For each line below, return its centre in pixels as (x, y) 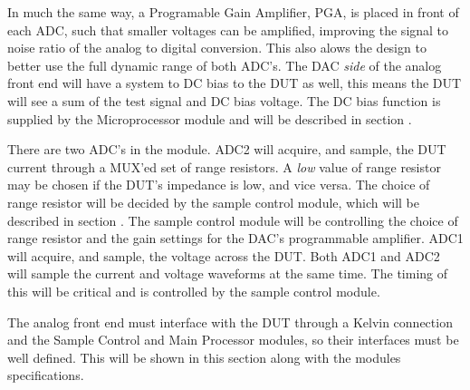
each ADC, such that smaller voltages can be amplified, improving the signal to (228, 29)
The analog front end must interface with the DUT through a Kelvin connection (230, 322)
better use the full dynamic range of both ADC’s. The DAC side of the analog (225, 65)
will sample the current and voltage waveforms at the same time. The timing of (228, 273)
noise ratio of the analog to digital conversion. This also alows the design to (217, 48)
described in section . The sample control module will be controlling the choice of (233, 220)
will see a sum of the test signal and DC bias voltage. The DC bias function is (224, 100)
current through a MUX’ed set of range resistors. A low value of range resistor (224, 166)
